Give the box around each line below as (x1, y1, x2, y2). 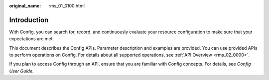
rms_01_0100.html (48, 3, 85, 8)
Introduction (9, 15, 49, 24)
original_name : (9, 3, 41, 8)
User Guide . (9, 68, 34, 74)
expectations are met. (9, 36, 54, 42)
